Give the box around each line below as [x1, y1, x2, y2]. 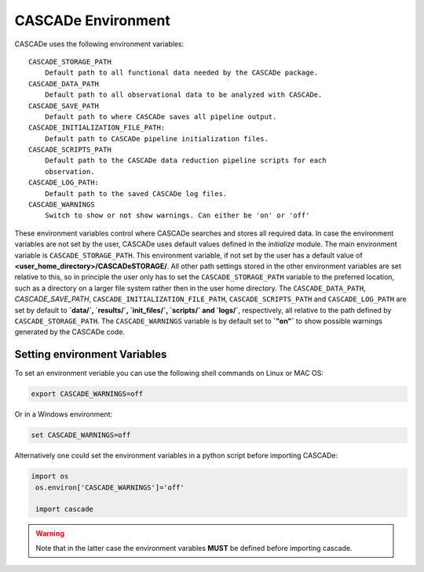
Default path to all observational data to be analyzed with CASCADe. [44, 90, 323, 100]
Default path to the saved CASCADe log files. [44, 189, 228, 198]
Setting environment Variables [14, 348, 167, 361]
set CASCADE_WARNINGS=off [31, 431, 131, 439]
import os [31, 472, 69, 481]
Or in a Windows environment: [14, 410, 113, 419]
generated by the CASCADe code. [14, 327, 126, 337]
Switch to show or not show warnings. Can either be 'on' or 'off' [44, 211, 310, 220]
